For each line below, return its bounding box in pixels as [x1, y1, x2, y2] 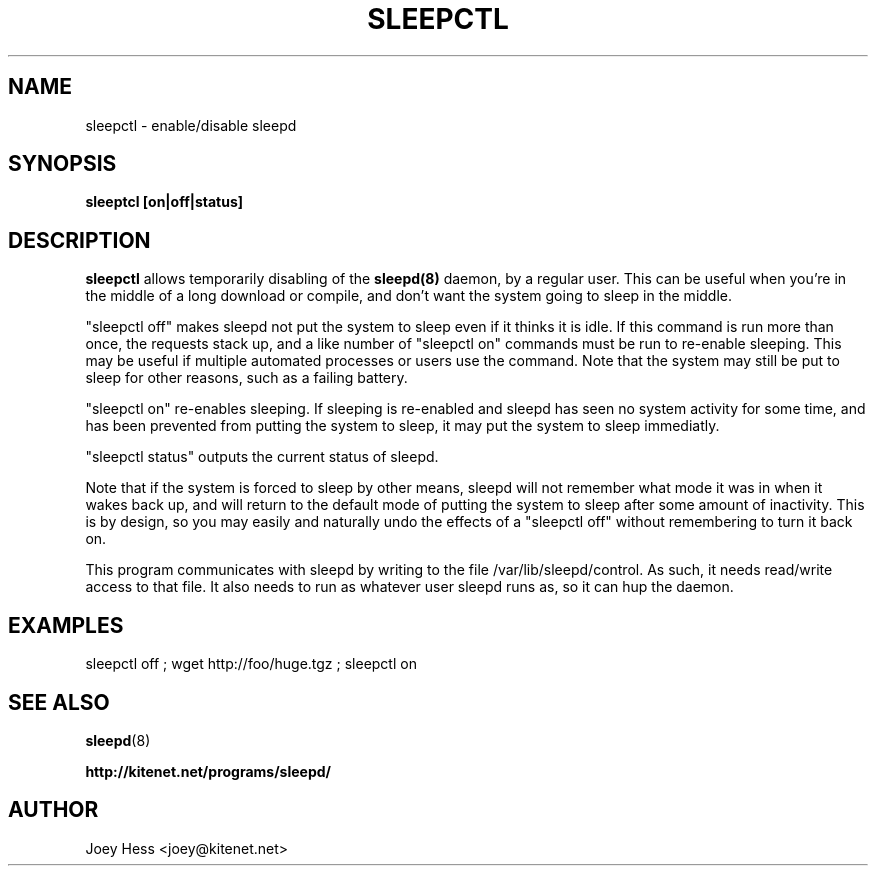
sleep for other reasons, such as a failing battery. [85, 369, 408, 387]
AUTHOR [8, 797, 99, 823]
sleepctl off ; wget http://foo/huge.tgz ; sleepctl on [85, 655, 417, 673]
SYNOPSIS [8, 151, 117, 177]
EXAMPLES [8, 612, 124, 638]
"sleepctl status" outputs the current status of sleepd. [85, 448, 439, 466]
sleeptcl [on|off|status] [85, 193, 244, 211]
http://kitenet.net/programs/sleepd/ [85, 762, 332, 780]
